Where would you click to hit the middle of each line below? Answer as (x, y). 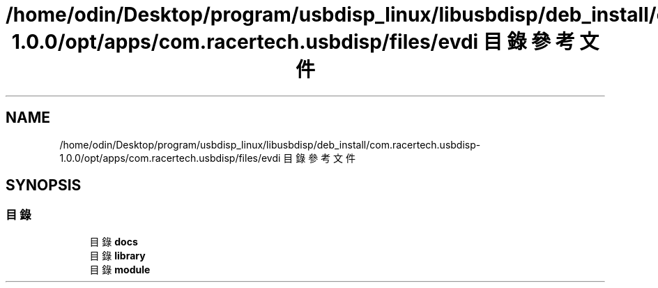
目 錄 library (117, 255)
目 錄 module (120, 269)
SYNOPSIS (44, 185)
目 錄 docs (114, 241)
